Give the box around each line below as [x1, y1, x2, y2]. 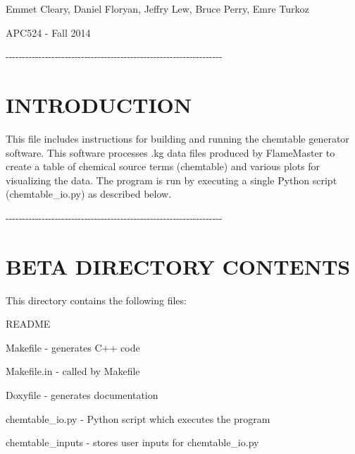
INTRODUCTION [6, 90, 192, 119]
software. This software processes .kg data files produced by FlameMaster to [6, 145, 335, 160]
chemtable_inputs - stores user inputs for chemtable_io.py [6, 435, 259, 450]
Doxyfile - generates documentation [6, 387, 158, 402]
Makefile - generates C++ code [6, 340, 140, 354]
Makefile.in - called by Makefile [6, 364, 140, 378]
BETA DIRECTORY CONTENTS [6, 251, 351, 280]
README [6, 316, 51, 331]
